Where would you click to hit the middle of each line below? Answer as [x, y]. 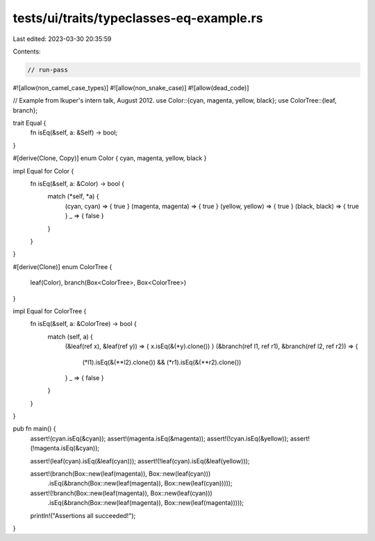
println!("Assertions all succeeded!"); [83, 515]
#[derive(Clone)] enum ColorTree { [62, 266]
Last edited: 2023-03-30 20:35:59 [62, 39]
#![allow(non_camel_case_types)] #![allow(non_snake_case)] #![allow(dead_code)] [131, 87]
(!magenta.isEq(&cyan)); [65, 448]
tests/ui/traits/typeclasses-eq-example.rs [138, 18]
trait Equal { [30, 123]
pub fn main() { [34, 429]
